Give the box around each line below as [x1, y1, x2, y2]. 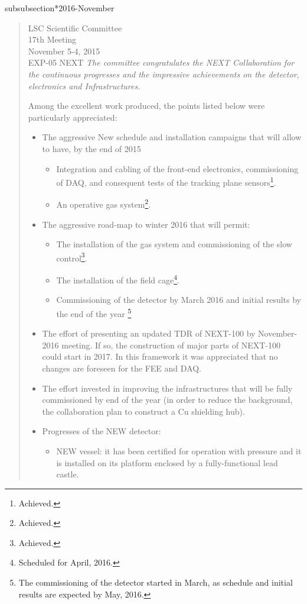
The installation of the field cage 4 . [56, 272, 179, 286]
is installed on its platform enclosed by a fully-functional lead [56, 456, 278, 469]
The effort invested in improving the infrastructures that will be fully [42, 382, 293, 394]
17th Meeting [28, 33, 77, 46]
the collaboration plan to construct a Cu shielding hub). [42, 405, 245, 417]
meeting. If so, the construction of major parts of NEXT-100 [61, 338, 281, 351]
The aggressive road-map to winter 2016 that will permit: [42, 218, 250, 230]
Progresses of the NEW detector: [42, 425, 161, 437]
